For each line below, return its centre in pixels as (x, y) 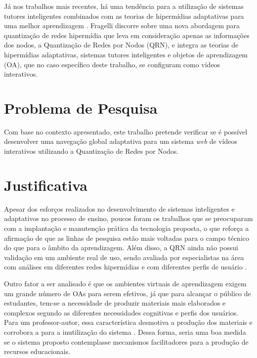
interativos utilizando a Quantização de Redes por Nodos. (91, 151)
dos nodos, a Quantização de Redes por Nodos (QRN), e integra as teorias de (121, 45)
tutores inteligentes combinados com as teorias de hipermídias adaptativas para (124, 16)
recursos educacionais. (37, 351)
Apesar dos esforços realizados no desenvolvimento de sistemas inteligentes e (119, 208)
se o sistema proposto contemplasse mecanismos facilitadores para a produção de (126, 341)
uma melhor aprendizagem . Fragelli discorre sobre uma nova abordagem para (122, 25)
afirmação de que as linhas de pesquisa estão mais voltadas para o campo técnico (127, 238)
